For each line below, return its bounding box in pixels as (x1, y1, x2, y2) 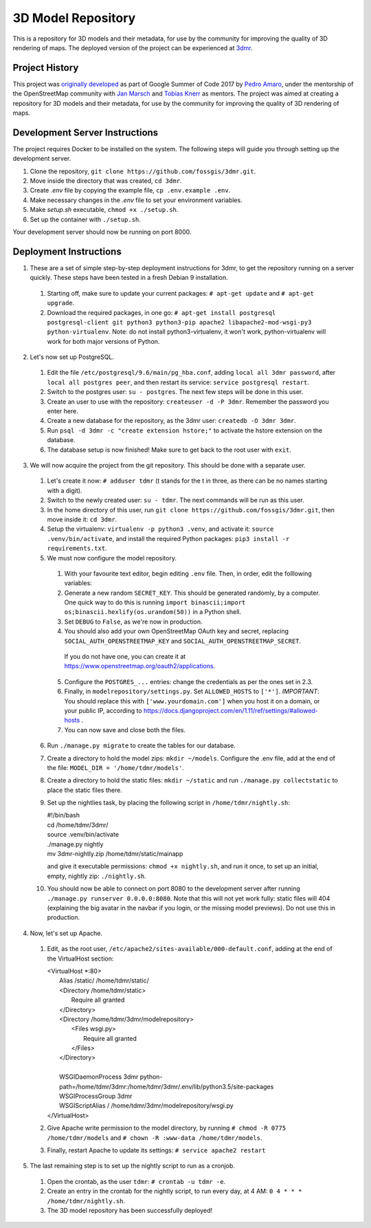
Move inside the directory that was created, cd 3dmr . (30, 177, 182, 185)
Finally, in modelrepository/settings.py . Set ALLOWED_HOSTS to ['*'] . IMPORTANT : (64, 688, 319, 696)
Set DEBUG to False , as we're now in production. (64, 617, 203, 626)
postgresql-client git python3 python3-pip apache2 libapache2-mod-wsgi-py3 (47, 318, 312, 326)
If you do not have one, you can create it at (64, 653, 186, 661)
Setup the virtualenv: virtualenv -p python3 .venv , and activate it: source (47, 525, 274, 533)
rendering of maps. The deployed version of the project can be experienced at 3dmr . (12, 43, 254, 52)
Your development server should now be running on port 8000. (12, 228, 192, 237)
